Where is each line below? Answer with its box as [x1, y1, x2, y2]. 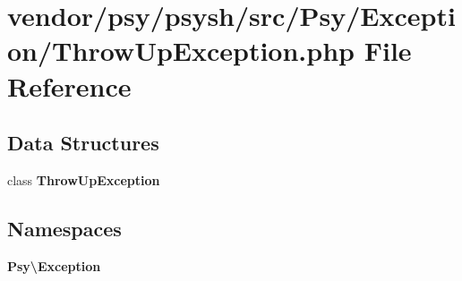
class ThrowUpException [7, 170, 160, 189]
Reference [7, 67, 132, 104]
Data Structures [7, 129, 159, 157]
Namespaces [7, 214, 122, 242]
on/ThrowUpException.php [7, 32, 355, 69]
